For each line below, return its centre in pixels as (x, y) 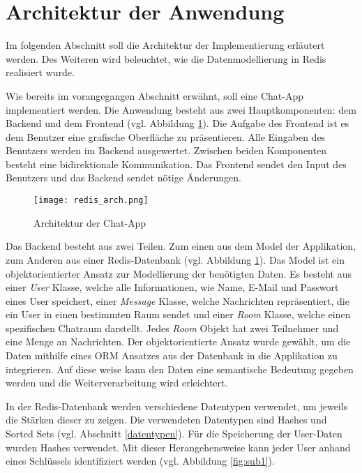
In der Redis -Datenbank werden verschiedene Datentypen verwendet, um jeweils (177, 406)
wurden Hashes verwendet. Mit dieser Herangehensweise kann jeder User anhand (178, 447)
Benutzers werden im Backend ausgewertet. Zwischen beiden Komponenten (166, 150)
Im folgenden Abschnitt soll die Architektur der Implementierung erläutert (165, 45)
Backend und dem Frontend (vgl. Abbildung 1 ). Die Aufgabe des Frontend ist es (178, 123)
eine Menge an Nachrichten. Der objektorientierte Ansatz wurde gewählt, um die (178, 341)
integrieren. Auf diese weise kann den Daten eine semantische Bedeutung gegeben (180, 369)
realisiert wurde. (40, 72)
